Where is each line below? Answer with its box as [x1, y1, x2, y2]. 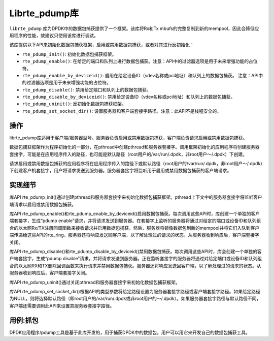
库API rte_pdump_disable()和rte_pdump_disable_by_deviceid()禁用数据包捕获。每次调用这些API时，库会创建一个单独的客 [9, 248, 262, 254]
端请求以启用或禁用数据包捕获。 [9, 201, 76, 207]
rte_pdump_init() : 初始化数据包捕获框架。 [22, 51, 117, 57]
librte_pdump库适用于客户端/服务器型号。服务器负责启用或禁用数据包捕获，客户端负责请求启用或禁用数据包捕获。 [9, 135, 248, 141]
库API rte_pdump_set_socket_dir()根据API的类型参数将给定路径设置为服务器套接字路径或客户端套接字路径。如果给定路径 [9, 288, 261, 294]
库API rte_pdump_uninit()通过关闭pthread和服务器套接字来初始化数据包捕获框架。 [9, 279, 180, 285]
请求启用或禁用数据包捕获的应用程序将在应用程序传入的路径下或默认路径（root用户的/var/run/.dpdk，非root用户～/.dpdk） [9, 160, 263, 166]
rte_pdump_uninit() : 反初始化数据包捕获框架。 [22, 101, 126, 107]
